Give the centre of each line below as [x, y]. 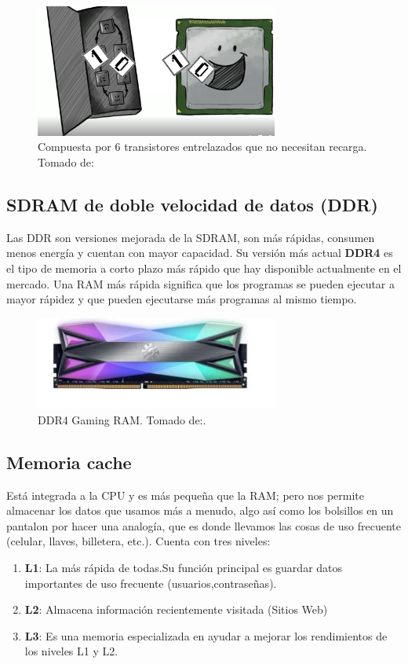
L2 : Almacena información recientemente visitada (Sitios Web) [176, 609]
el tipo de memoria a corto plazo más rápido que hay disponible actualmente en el [204, 268]
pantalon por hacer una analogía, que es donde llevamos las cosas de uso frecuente [204, 525]
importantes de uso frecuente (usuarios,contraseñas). [151, 583]
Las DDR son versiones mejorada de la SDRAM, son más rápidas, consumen [191, 237]
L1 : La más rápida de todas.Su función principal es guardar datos [184, 568]
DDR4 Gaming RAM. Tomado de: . [122, 419]
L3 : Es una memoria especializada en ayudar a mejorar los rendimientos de [206, 635]
